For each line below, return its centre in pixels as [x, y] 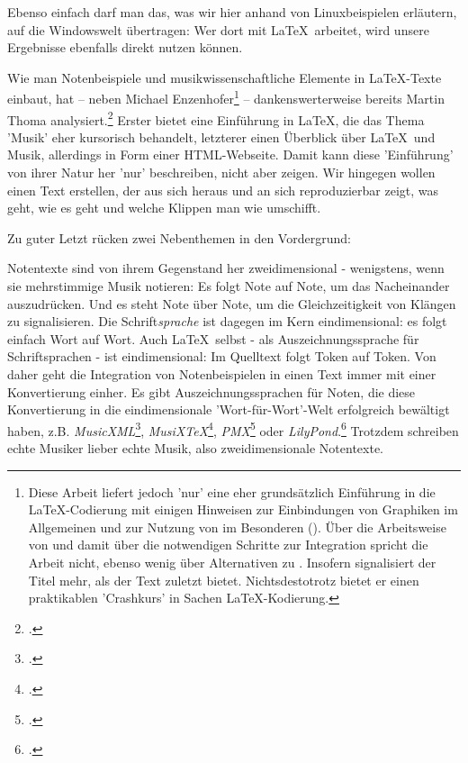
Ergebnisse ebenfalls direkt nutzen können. [125, 47]
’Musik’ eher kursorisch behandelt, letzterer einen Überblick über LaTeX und [221, 136]
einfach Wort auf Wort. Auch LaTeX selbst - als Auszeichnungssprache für [213, 338]
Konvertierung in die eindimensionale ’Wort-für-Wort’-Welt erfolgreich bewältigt [229, 409]
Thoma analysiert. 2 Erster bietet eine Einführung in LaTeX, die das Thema [216, 118]
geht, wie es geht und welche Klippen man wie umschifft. [164, 208]
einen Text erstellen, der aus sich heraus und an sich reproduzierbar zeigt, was [223, 190]
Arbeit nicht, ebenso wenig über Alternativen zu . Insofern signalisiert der [232, 562]
